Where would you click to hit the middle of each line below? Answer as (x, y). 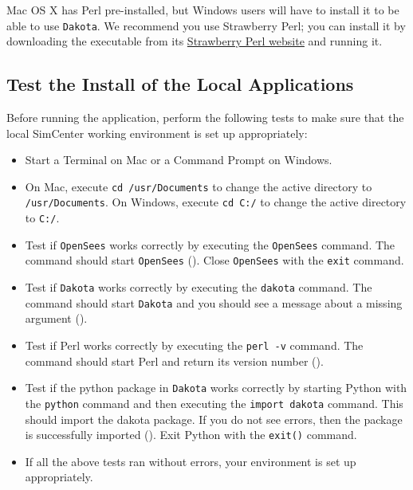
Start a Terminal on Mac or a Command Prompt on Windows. (179, 160)
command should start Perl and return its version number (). (174, 361)
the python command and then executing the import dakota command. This (214, 403)
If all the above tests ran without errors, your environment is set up (191, 461)
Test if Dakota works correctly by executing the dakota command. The (199, 287)
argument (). (56, 318)
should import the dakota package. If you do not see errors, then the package (214, 419)
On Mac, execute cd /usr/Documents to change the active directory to (199, 186)
